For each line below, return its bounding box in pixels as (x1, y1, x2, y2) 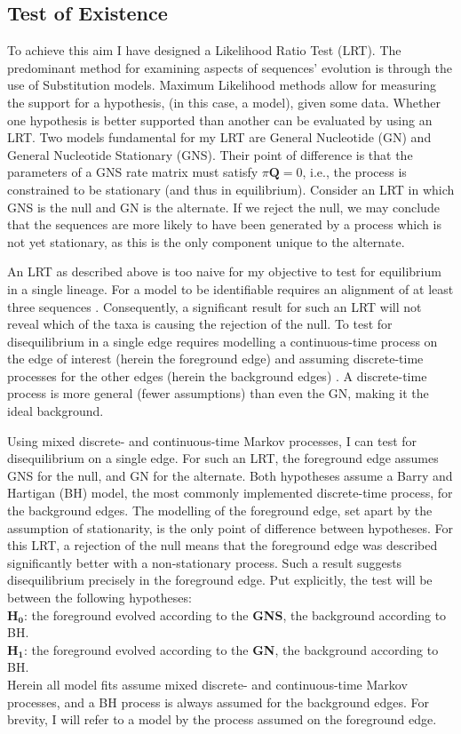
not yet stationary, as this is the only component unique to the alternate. (7, 232, 405, 251)
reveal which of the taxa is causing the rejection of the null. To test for (7, 315, 393, 333)
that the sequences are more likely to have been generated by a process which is (7, 215, 441, 234)
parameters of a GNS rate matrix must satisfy (7, 163, 258, 181)
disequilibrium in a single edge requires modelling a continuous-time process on (7, 331, 438, 350)
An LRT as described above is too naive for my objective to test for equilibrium (7, 262, 441, 281)
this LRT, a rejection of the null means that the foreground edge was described (7, 536, 438, 554)
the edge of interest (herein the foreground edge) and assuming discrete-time (7, 349, 424, 368)
